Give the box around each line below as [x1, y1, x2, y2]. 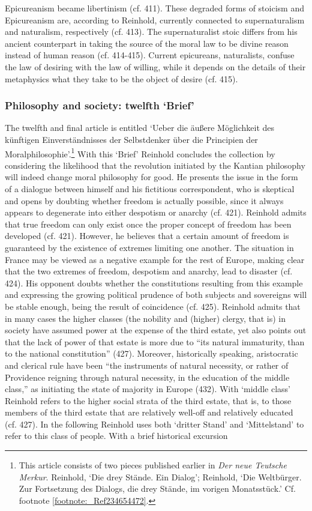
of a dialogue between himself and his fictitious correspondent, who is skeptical [5, 183, 295, 195]
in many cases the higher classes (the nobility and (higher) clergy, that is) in [5, 312, 286, 324]
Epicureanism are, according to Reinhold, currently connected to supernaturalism [5, 13, 305, 26]
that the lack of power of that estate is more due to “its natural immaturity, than [5, 335, 305, 348]
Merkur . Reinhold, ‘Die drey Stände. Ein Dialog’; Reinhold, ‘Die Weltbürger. [19, 470, 302, 483]
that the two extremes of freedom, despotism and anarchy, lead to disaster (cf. [5, 265, 293, 277]
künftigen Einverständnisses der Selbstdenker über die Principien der [5, 133, 258, 145]
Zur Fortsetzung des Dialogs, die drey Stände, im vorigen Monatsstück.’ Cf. [19, 482, 296, 495]
